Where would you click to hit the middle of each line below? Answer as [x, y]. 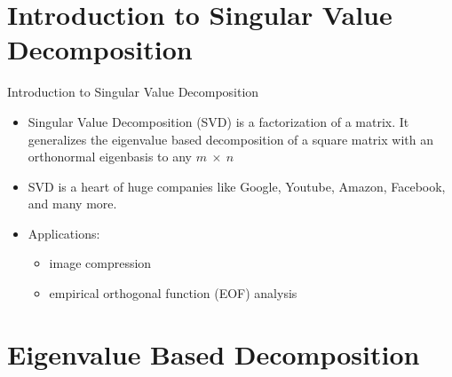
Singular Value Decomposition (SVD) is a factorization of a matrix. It [218, 121]
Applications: [64, 233]
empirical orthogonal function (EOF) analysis [173, 293]
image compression [100, 263]
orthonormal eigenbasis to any [110, 157]
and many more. [72, 204]
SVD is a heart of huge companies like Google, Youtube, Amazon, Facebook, [237, 186]
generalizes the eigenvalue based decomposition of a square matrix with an [230, 139]
